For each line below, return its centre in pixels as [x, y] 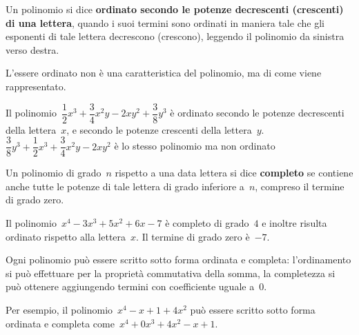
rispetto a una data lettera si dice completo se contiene [234, 173]
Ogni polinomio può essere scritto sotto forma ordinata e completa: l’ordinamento [178, 260]
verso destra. [32, 49]
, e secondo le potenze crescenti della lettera [159, 129]
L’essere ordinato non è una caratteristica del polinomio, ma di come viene [164, 73]
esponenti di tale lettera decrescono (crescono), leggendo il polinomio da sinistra [175, 36]
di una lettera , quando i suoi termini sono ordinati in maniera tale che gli [165, 22]
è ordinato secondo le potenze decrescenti [257, 113]
